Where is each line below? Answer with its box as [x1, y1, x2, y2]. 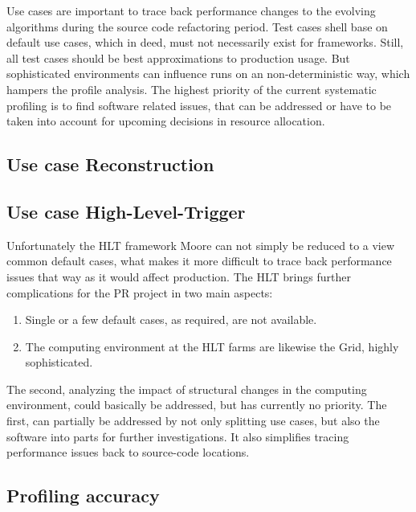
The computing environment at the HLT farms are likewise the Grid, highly [25, 338, 399, 354]
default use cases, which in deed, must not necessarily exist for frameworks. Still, [6, 34, 404, 51]
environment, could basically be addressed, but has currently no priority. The [6, 396, 387, 413]
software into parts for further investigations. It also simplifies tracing [6, 428, 349, 444]
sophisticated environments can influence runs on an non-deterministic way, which [6, 65, 410, 82]
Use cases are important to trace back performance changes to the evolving [6, 2, 376, 18]
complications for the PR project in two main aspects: [6, 284, 273, 301]
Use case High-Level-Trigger [6, 199, 246, 223]
